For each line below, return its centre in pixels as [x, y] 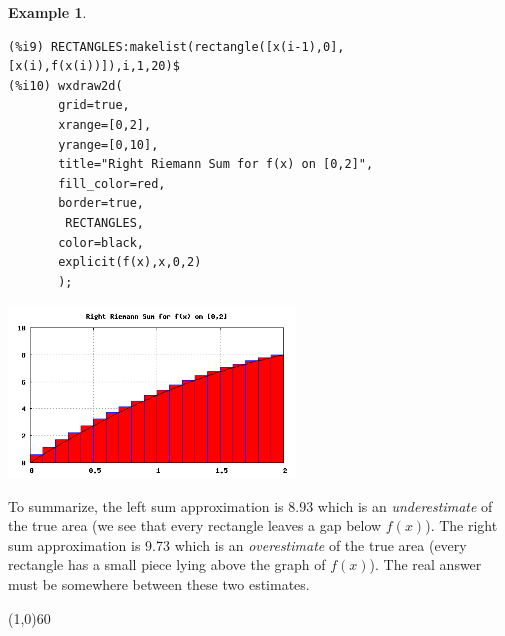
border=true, [101, 203]
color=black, [101, 242]
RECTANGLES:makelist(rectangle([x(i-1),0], [197, 46]
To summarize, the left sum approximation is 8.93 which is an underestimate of [250, 505]
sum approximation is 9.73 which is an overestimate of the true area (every [237, 544]
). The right [461, 525]
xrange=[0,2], [105, 124]
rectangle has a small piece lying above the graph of [167, 564]
